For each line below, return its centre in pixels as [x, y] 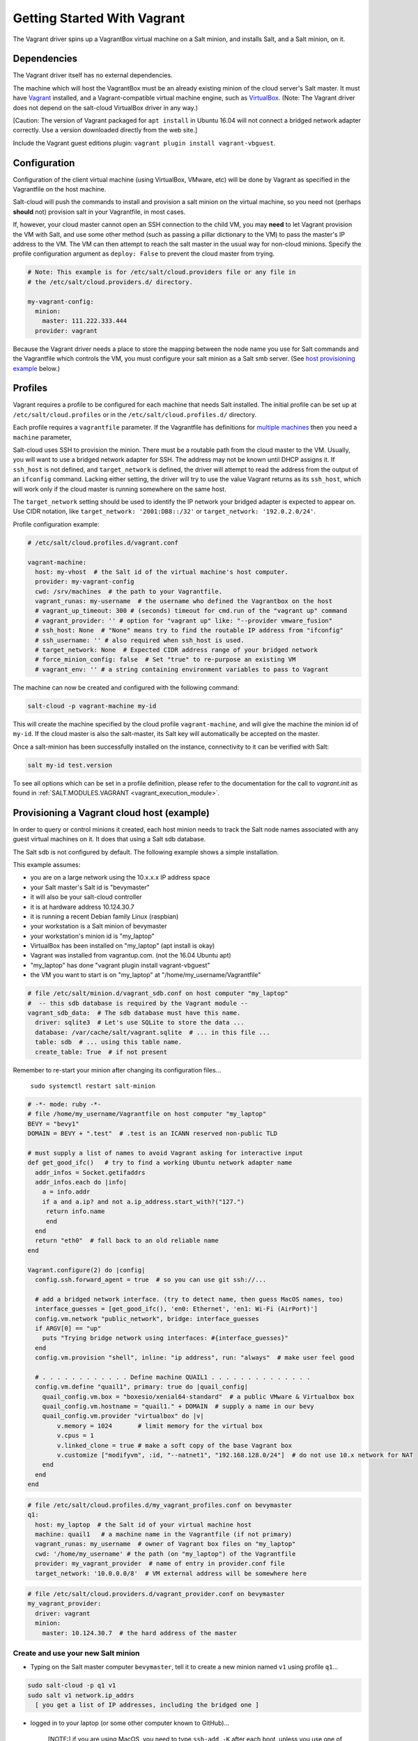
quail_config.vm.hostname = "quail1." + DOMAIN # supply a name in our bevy [178, 1406]
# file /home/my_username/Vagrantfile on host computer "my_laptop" [147, 1114]
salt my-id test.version [70, 765]
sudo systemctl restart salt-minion [93, 1086]
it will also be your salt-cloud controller [86, 897]
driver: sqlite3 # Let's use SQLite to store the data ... [140, 1023]
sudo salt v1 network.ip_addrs [81, 1695]
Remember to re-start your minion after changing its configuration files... [117, 1070]
